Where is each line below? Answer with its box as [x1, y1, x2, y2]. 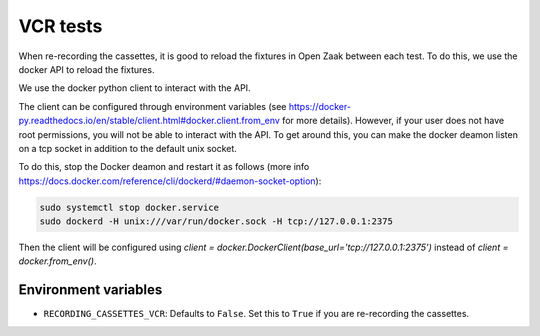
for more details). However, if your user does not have [281, 115, 505, 127]
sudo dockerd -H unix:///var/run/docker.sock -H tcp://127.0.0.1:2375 [39, 216, 394, 227]
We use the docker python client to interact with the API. [18, 82, 251, 94]
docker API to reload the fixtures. [18, 63, 155, 75]
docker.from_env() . [18, 255, 97, 267]
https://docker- [288, 100, 352, 112]
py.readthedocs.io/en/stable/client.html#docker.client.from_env [18, 115, 280, 127]
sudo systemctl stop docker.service [39, 201, 220, 213]
